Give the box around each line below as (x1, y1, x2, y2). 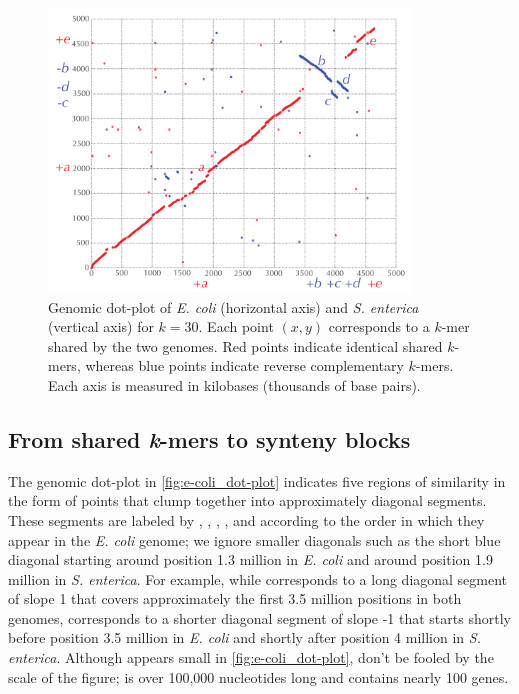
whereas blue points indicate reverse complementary (85, 355, 404, 376)
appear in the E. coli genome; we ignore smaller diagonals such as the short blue (8, 529, 501, 550)
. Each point (198, 316, 274, 337)
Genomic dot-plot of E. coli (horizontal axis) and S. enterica (48, 296, 419, 317)
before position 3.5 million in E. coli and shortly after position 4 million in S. (8, 627, 481, 648)
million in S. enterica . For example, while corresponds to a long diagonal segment (8, 568, 508, 589)
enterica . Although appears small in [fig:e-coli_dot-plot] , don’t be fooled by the (8, 647, 494, 668)
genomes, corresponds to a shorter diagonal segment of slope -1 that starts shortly (8, 607, 511, 628)
